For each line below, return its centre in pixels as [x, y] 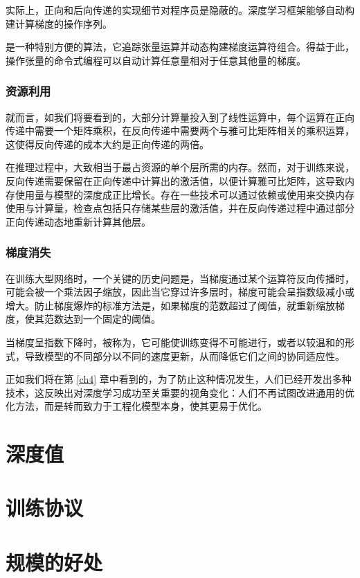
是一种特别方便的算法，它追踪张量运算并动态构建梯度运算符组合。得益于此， [180, 47]
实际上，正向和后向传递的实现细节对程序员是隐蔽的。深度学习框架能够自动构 [180, 10]
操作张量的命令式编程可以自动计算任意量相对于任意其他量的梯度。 [156, 60]
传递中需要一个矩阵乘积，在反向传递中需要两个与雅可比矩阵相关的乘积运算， [180, 130]
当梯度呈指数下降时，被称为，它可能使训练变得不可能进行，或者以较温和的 [175, 342]
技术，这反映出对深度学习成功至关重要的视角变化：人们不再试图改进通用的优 [180, 392]
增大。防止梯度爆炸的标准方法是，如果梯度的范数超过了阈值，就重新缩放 [170, 305]
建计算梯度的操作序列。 [59, 23]
